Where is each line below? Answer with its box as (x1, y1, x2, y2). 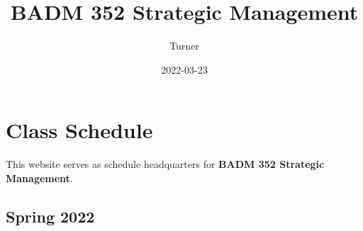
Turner (169, 38, 199, 53)
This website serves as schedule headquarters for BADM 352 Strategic (6, 157, 325, 171)
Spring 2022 (6, 205, 95, 227)
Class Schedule (6, 115, 153, 145)
